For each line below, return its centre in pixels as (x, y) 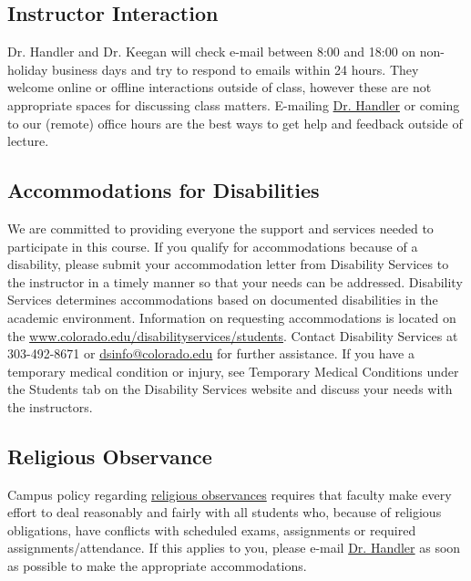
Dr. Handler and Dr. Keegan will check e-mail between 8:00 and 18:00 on (212, 52)
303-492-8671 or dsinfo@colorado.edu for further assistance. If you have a (211, 353)
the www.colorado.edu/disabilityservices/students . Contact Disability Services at (233, 335)
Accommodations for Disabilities (164, 190)
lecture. (28, 141)
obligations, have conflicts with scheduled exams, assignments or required (212, 529)
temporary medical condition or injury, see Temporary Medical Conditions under (233, 371)
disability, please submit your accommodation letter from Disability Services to (228, 264)
